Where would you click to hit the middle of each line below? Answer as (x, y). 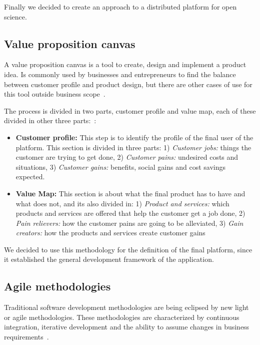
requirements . (26, 337)
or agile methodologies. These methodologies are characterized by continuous (122, 317)
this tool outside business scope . (55, 94)
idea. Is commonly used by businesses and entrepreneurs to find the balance (120, 74)
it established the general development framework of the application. (109, 259)
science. (15, 16)
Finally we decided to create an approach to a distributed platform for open (120, 7)
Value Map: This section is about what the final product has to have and (130, 193)
